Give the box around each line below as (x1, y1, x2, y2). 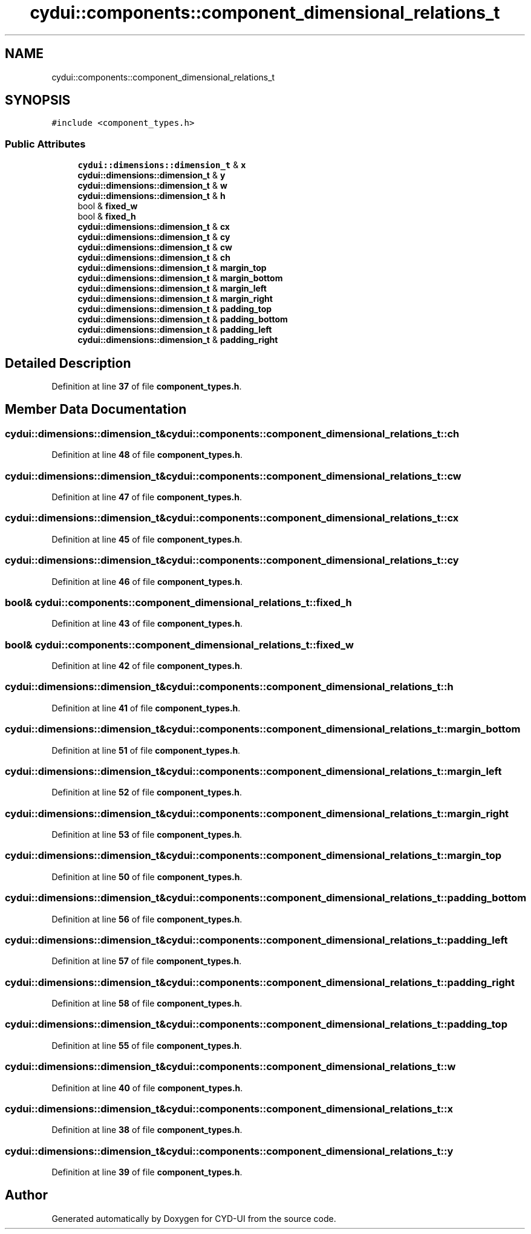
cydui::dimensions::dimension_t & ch (77, 252, 230, 263)
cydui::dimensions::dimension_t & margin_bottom (77, 273, 283, 284)
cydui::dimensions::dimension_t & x (77, 160, 246, 171)
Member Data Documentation (5, 402, 187, 417)
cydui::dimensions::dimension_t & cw (77, 242, 232, 253)
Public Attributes (5, 137, 86, 150)
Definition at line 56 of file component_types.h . (51, 913, 243, 924)
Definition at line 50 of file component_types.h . (51, 871, 243, 882)
